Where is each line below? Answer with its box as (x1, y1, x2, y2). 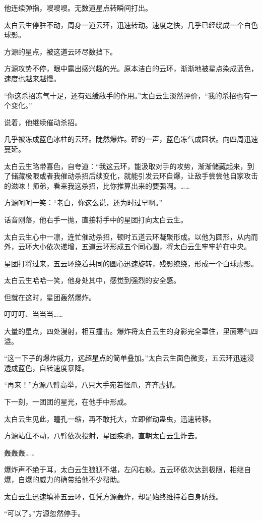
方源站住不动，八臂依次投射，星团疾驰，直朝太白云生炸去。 (4, 430, 202, 441)
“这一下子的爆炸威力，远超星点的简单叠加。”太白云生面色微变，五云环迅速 (4, 353, 247, 363)
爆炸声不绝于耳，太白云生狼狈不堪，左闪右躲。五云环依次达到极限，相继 (4, 464, 244, 475)
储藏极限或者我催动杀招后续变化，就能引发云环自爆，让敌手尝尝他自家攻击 (11, 170, 258, 181)
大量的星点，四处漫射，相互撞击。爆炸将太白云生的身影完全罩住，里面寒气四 (4, 326, 258, 336)
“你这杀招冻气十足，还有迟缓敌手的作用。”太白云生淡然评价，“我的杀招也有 (4, 90, 250, 100)
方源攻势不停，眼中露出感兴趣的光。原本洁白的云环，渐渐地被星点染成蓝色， (4, 63, 258, 74)
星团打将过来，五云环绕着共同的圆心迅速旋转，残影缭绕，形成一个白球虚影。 (4, 258, 258, 268)
